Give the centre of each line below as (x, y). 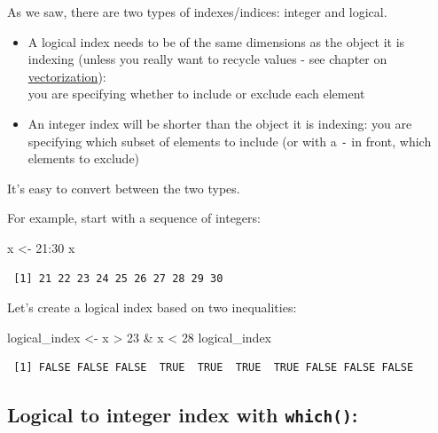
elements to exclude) (84, 158)
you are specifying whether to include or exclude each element (196, 94)
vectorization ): (67, 76)
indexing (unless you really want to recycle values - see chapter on (207, 59)
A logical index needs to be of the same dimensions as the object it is (216, 41)
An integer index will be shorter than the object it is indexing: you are (220, 123)
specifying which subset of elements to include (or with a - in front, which (230, 141)
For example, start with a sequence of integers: (134, 218)
